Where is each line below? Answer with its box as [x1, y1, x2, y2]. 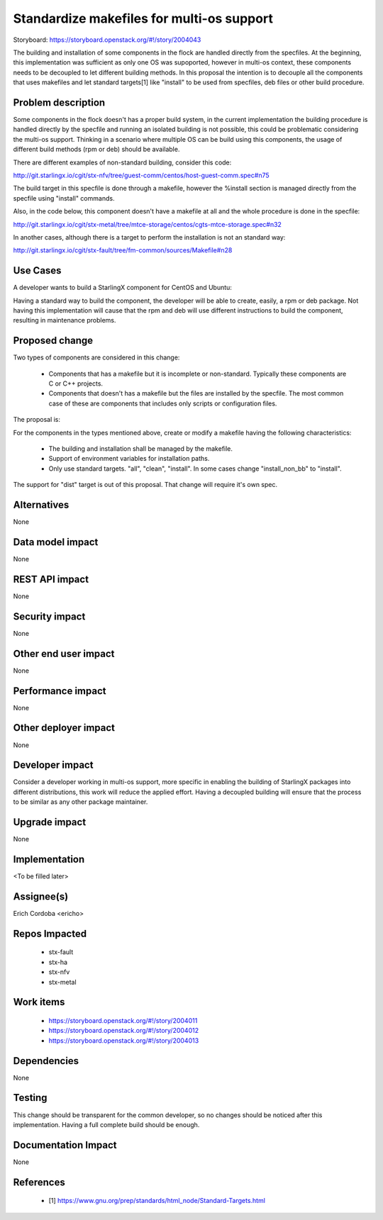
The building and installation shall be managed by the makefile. [48, 444, 233, 453]
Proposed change [13, 335, 94, 347]
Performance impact [13, 685, 106, 697]
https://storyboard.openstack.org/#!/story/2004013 [48, 1036, 199, 1045]
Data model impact [13, 536, 99, 548]
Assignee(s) [13, 890, 69, 902]
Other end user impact [13, 647, 115, 659]
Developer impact [13, 759, 94, 771]
